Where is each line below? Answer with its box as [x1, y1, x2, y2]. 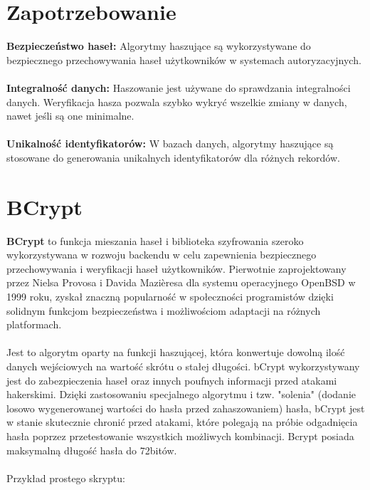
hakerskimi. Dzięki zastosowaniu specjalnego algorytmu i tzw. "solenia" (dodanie [6, 387, 356, 402]
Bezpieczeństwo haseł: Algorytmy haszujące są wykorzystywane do [6, 38, 311, 53]
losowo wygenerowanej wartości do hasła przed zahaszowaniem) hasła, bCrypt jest [6, 400, 365, 415]
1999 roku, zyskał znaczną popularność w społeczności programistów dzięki [6, 288, 334, 303]
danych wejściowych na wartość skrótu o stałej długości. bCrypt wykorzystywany [6, 358, 360, 373]
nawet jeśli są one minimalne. [6, 108, 134, 123]
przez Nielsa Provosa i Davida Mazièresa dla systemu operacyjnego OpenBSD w [6, 275, 356, 290]
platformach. [6, 317, 62, 332]
